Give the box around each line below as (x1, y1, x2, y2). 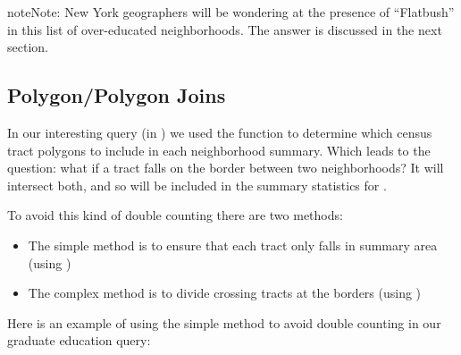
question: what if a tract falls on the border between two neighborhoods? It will (7, 158, 444, 177)
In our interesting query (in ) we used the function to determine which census (7, 123, 432, 141)
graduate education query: (7, 331, 151, 350)
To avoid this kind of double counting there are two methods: (7, 206, 343, 224)
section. (7, 38, 48, 56)
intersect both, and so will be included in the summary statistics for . (7, 175, 387, 194)
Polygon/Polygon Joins (7, 81, 226, 109)
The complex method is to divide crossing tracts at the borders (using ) (28, 283, 422, 302)
